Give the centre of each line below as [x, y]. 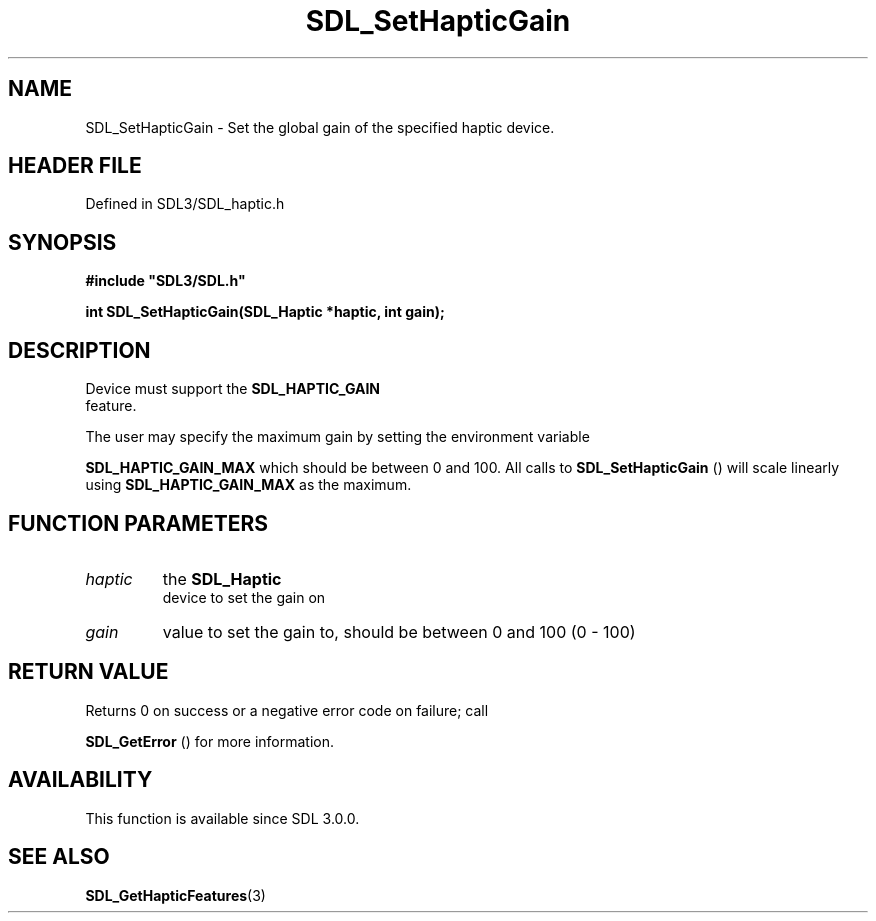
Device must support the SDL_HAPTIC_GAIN [232, 389]
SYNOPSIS [62, 242]
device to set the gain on [244, 597]
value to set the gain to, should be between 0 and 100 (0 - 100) [399, 631]
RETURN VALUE [88, 672]
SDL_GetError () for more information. [210, 741]
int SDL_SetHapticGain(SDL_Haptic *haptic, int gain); [265, 312]
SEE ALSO [59, 857]
